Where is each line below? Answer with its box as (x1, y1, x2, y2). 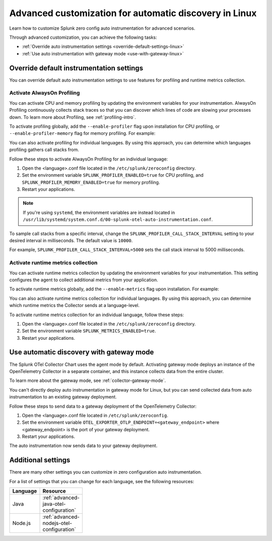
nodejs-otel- (42, 520, 73, 527)
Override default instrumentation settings (9, 63, 144, 72)
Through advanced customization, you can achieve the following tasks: (9, 34, 157, 40)
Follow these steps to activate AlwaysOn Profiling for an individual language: (9, 156, 168, 162)
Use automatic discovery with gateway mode (9, 348, 154, 357)
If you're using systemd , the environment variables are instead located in (23, 209, 175, 215)
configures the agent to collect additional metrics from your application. (9, 277, 158, 283)
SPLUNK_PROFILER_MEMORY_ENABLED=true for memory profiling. (22, 179, 160, 185)
